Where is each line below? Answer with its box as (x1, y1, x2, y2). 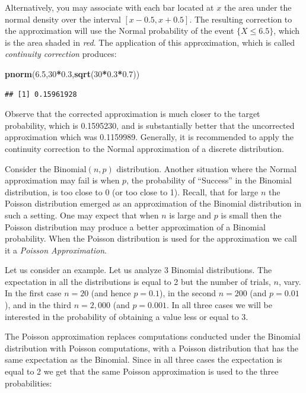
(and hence (91, 287, 131, 299)
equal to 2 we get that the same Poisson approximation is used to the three (5, 365, 279, 378)
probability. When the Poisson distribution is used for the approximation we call (5, 232, 297, 245)
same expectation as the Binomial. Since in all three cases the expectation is (5, 353, 282, 366)
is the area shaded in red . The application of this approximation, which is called (5, 36, 295, 48)
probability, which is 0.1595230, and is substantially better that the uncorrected (5, 119, 295, 131)
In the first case (5, 287, 62, 299)
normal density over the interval (5, 12, 121, 25)
